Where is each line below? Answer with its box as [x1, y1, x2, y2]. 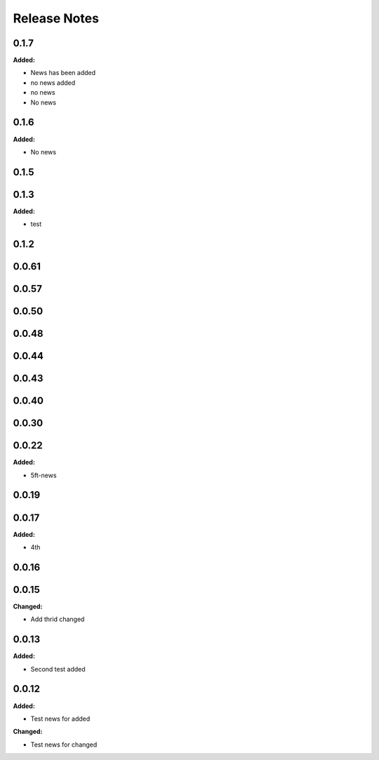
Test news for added [30, 714, 91, 723]
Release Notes [13, 11, 100, 26]
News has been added [30, 69, 96, 77]
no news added [30, 78, 76, 87]
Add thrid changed [30, 615, 85, 624]
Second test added [30, 665, 86, 673]
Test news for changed [30, 740, 98, 749]
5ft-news [30, 471, 57, 479]
